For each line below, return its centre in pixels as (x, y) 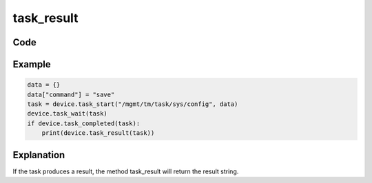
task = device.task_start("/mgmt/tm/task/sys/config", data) (133, 104)
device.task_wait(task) (68, 114)
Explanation (39, 155)
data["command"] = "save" (71, 94)
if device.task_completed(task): (84, 123)
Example (32, 64)
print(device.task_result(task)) (98, 133)
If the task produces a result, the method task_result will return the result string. (126, 171)
